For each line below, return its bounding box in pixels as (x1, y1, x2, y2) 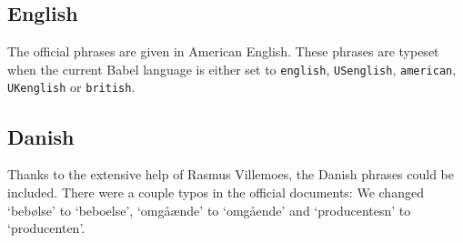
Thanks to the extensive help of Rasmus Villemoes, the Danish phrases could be (7, 165, 455, 184)
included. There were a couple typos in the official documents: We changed (7, 182, 424, 201)
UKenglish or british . (7, 77, 136, 96)
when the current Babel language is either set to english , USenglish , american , (7, 59, 457, 78)
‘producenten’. (7, 218, 86, 238)
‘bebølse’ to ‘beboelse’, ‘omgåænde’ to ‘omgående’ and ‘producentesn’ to (7, 200, 411, 219)
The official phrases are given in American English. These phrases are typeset (7, 42, 439, 61)
